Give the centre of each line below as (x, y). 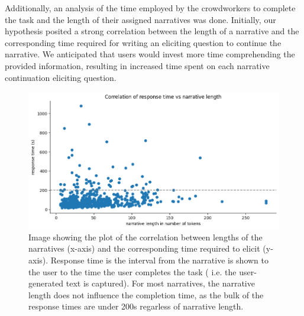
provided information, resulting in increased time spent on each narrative (137, 65)
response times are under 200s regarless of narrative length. (136, 306)
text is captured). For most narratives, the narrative (160, 283)
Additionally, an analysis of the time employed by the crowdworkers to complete (150, 8)
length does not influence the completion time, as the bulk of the (146, 294)
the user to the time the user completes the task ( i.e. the (132, 271)
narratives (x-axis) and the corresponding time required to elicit (144, 248)
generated (46, 283)
